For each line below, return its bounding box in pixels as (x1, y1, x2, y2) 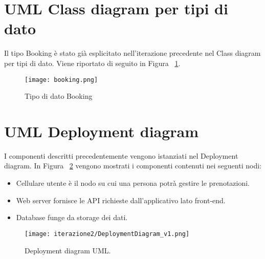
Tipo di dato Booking (25, 91, 93, 101)
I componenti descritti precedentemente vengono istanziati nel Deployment (4, 150, 238, 161)
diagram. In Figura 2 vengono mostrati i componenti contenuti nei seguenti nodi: (4, 160, 261, 171)
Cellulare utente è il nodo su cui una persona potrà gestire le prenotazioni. (16, 178, 250, 188)
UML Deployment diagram (4, 120, 199, 141)
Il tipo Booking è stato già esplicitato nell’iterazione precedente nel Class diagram (4, 48, 261, 58)
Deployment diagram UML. (25, 245, 111, 255)
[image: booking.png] (25, 76, 98, 83)
